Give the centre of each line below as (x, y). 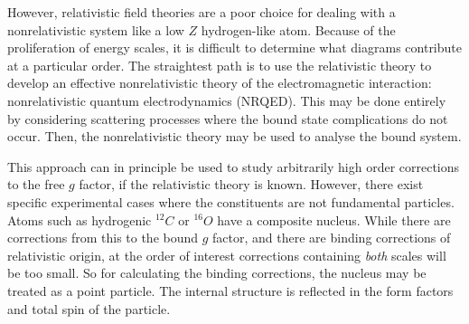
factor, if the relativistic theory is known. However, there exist (251, 184)
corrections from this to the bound (103, 238)
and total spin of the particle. (89, 308)
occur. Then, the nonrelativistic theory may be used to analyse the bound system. (234, 136)
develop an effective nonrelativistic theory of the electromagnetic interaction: (220, 83)
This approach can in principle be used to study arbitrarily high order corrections (234, 166)
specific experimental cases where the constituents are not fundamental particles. (231, 201)
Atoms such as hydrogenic (80, 219)
